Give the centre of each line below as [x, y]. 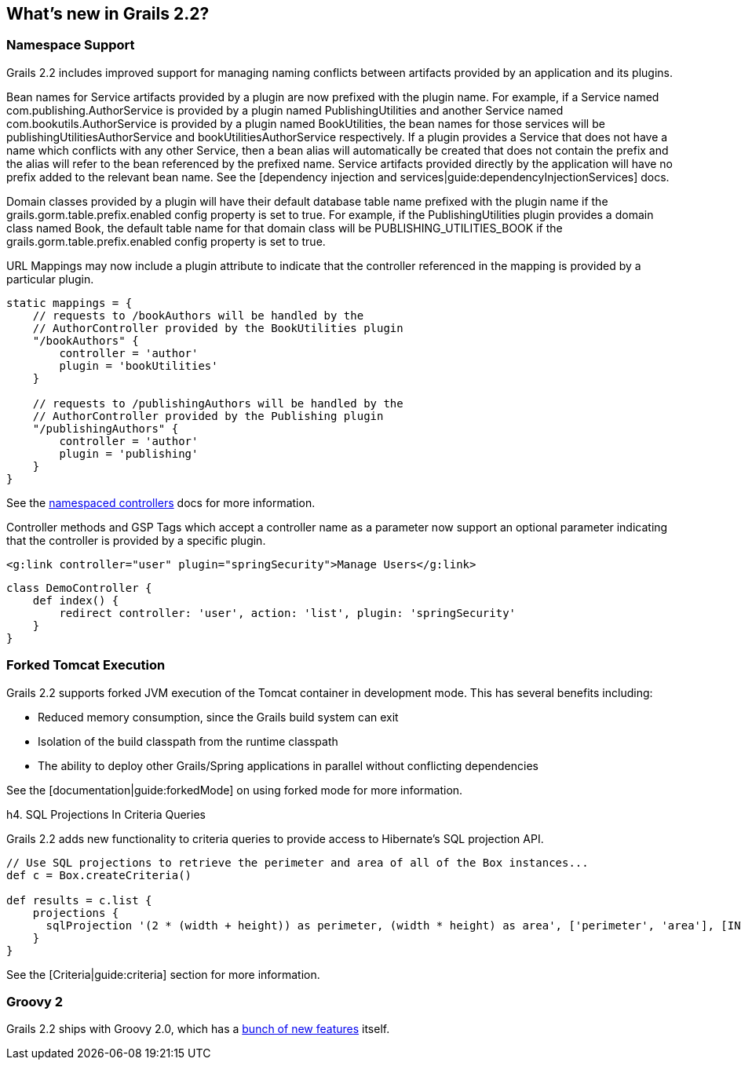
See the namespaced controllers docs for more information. [161, 502]
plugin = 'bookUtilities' [139, 365]
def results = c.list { [79, 900]
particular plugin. [50, 279]
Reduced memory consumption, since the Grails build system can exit [218, 717]
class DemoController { [79, 588]
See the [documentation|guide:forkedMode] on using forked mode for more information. [235, 790]
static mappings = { [69, 303]
